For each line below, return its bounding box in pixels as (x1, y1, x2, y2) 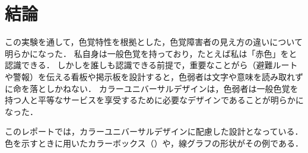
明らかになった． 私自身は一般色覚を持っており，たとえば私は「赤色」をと (5, 47, 297, 59)
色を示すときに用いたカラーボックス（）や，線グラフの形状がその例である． (5, 136, 303, 149)
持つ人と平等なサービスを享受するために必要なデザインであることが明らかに (5, 94, 304, 106)
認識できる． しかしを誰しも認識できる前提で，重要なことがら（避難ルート (5, 59, 298, 71)
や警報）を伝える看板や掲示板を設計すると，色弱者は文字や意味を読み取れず (5, 70, 304, 82)
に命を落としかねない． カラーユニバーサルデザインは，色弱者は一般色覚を (5, 82, 299, 94)
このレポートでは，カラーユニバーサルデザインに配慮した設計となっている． (5, 125, 303, 138)
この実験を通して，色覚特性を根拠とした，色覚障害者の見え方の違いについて (5, 36, 303, 48)
